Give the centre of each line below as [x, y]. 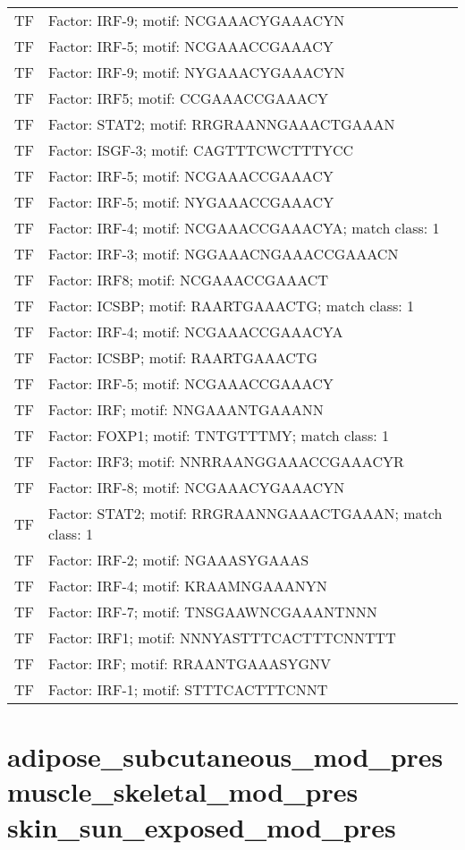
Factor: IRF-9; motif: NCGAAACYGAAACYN [197, 20]
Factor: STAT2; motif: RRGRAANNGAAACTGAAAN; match [245, 513]
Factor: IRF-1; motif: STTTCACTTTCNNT [188, 689]
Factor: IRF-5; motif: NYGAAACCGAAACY [191, 202]
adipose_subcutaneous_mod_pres [225, 756]
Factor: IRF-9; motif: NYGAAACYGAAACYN [197, 72]
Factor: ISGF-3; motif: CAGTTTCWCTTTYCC [201, 150]
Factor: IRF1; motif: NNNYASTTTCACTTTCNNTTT [222, 637]
